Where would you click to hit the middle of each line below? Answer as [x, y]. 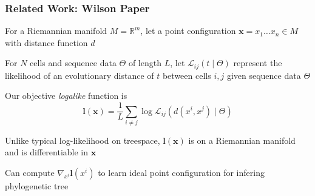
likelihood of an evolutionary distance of [80, 75]
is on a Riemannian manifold [242, 140]
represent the [258, 63]
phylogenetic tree [37, 186]
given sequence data [264, 75]
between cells [187, 75]
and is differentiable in [47, 152]
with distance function [46, 42]
